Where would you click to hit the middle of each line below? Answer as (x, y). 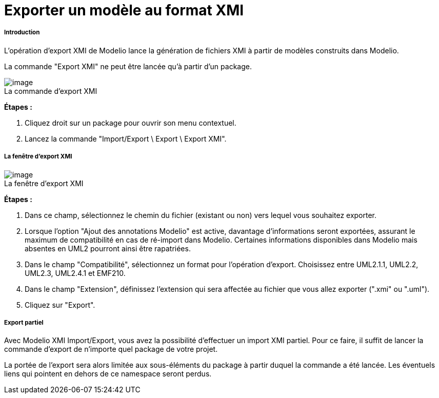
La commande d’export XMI (51, 91)
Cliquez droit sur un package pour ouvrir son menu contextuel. (131, 123)
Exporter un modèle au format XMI (124, 10)
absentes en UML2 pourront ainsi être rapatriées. (108, 248)
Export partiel (24, 322)
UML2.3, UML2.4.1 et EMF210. (75, 273)
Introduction (22, 33)
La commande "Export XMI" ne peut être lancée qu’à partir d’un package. (128, 66)
